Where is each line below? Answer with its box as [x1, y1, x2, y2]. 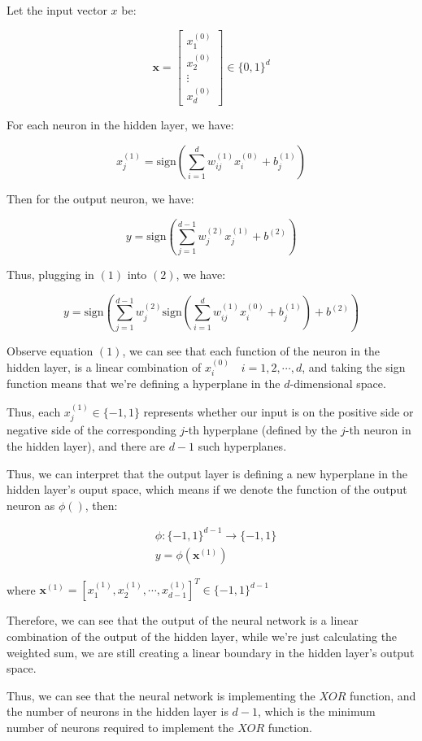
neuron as [7, 496, 55, 513]
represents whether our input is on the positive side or [143, 403, 414, 420]
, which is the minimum [257, 703, 376, 720]
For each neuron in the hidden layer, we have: [7, 116, 234, 133]
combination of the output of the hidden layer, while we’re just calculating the [7, 627, 398, 644]
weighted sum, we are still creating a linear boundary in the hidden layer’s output [7, 643, 415, 660]
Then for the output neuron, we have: [7, 190, 194, 207]
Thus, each [7, 403, 61, 420]
